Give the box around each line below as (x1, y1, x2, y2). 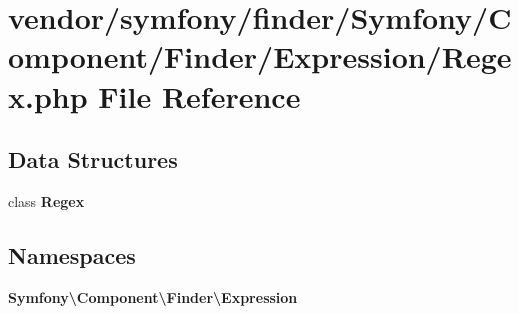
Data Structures (8, 144, 178, 175)
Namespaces (8, 239, 136, 270)
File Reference (98, 75, 301, 116)
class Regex (8, 190, 85, 211)
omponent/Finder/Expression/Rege (8, 36, 512, 77)
